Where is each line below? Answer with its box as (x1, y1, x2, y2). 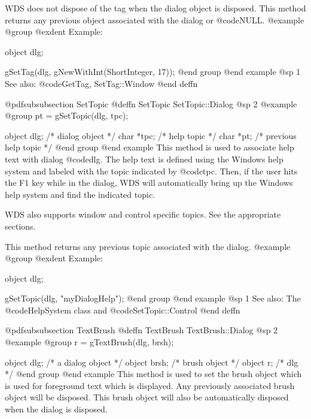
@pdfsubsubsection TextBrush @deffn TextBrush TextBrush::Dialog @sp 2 (5, 324, 278, 336)
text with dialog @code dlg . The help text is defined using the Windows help (5, 152, 283, 165)
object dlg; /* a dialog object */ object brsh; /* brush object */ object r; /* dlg (5, 355, 298, 368)
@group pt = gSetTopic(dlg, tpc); (5, 109, 129, 122)
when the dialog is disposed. (5, 403, 108, 415)
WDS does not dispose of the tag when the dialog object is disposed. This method (5, 2, 306, 14)
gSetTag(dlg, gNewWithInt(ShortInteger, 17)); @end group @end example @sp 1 (5, 65, 301, 78)
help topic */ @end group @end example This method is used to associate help (5, 141, 294, 153)
